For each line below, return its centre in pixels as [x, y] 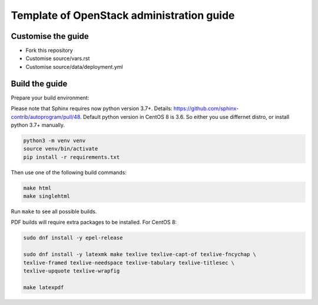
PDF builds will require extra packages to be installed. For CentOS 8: [94, 222]
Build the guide [39, 83]
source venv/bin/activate [61, 149]
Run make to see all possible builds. [54, 211]
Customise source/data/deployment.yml [74, 67]
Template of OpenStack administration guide [123, 15]
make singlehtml [47, 196]
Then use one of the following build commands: [69, 172]
